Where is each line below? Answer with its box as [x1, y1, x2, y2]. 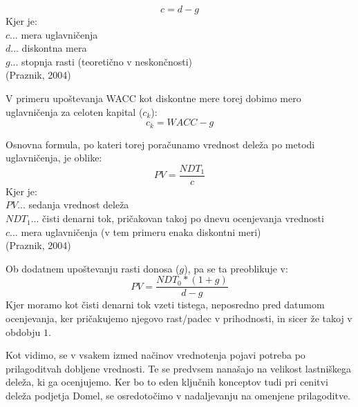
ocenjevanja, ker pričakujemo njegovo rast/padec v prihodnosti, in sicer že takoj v [6, 311, 352, 326]
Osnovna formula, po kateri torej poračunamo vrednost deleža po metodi [6, 137, 315, 151]
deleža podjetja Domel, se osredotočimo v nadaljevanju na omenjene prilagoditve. [6, 388, 350, 403]
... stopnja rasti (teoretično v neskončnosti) [10, 54, 192, 68]
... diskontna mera [10, 41, 87, 55]
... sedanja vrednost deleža [17, 197, 129, 212]
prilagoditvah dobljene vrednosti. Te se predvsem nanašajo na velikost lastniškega [6, 361, 352, 375]
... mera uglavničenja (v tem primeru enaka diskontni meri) [10, 224, 261, 239]
